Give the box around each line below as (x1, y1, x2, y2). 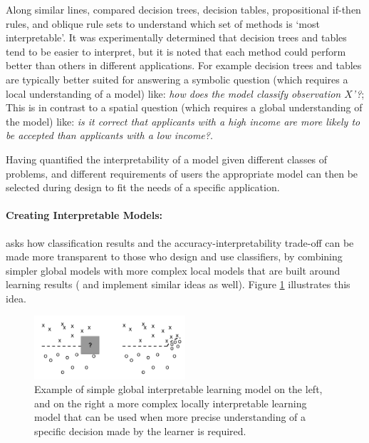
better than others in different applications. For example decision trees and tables (6, 58, 362, 73)
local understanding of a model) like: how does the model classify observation (6, 86, 341, 101)
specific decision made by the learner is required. (34, 423, 246, 438)
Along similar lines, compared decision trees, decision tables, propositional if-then (6, 2, 361, 16)
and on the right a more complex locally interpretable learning (34, 395, 307, 410)
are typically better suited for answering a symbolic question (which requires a (6, 71, 348, 86)
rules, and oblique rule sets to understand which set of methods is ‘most (6, 16, 320, 31)
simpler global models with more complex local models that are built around (6, 263, 341, 277)
